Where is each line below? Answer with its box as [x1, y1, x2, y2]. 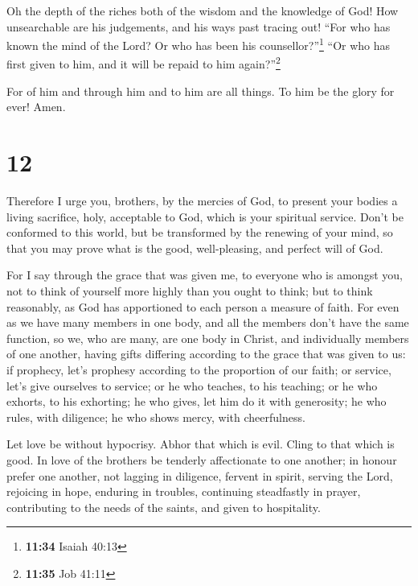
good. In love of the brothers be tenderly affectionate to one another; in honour [6, 451, 397, 468]
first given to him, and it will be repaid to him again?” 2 [6, 53, 281, 72]
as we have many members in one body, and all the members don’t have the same [6, 314, 409, 331]
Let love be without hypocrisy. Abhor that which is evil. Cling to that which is [6, 435, 395, 452]
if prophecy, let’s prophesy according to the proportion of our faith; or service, [6, 361, 391, 378]
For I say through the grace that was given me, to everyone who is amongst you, [6, 266, 403, 283]
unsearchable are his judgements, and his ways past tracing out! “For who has [6, 18, 391, 35]
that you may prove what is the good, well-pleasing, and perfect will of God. [6, 239, 383, 256]
